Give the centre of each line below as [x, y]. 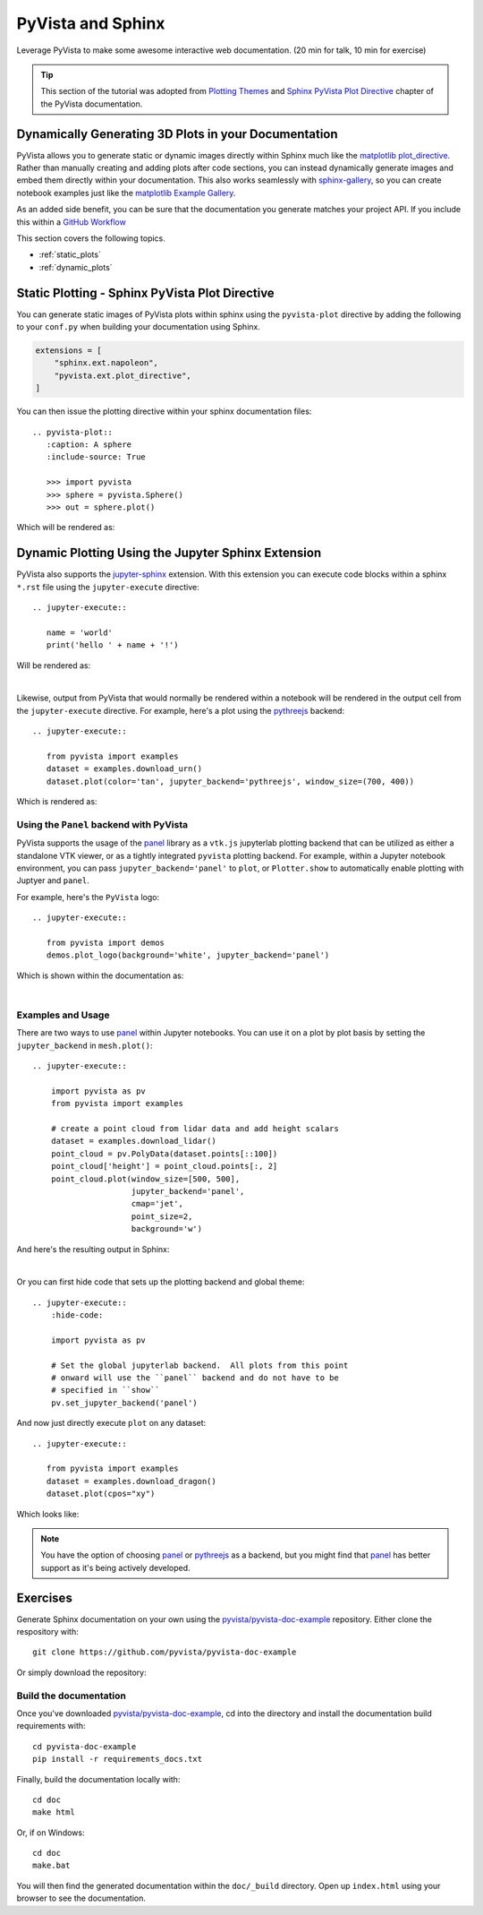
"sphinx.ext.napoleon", [106, 363]
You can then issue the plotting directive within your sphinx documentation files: [164, 411]
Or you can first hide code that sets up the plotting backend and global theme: [161, 1282]
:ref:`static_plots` [70, 254]
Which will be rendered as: [66, 528]
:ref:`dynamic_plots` [76, 267]
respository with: [48, 1632]
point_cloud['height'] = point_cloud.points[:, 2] [164, 1166]
